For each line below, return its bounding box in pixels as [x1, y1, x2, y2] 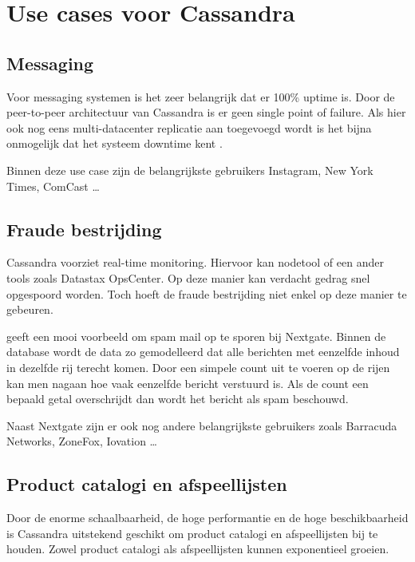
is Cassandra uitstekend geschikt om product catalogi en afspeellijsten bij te [6, 524, 378, 541]
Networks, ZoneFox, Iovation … [6, 433, 157, 449]
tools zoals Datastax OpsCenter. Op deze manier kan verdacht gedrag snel [6, 269, 370, 286]
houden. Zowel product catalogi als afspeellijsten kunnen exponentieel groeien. [6, 540, 389, 557]
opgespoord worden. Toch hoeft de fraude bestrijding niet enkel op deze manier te [6, 285, 407, 302]
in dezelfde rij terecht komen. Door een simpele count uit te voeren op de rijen [6, 358, 390, 375]
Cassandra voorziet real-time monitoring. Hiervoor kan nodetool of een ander [6, 254, 384, 271]
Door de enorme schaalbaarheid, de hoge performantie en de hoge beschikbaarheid [6, 509, 409, 526]
